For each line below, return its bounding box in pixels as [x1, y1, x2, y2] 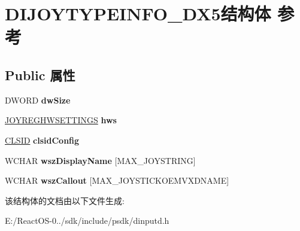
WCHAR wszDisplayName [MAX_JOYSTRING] [5, 154, 196, 166]
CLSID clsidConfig [5, 133, 80, 146]
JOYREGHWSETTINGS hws [5, 114, 117, 126]
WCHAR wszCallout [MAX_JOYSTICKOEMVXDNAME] [5, 174, 229, 187]
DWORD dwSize [5, 93, 71, 106]
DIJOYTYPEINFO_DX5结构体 [5, 1, 271, 26]
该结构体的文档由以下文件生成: [5, 194, 125, 206]
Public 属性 [5, 65, 75, 84]
